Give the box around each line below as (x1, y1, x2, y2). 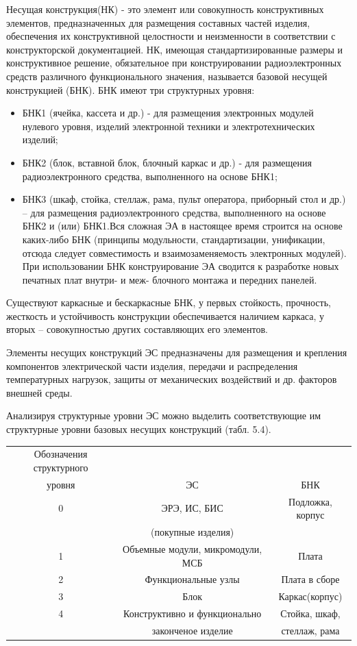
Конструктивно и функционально (123, 606, 262, 621)
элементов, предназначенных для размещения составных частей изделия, (6, 15, 310, 29)
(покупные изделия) (151, 525, 234, 539)
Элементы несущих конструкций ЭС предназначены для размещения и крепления (6, 345, 347, 360)
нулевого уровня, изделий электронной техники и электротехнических (22, 119, 315, 133)
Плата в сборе (281, 572, 340, 586)
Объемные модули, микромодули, (123, 541, 262, 556)
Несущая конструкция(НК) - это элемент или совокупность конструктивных (6, 2, 324, 16)
